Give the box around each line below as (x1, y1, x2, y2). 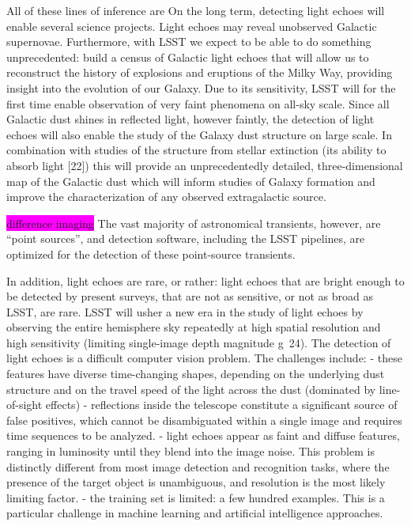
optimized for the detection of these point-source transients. (6, 245, 296, 262)
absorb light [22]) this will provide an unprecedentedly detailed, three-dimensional (6, 157, 403, 173)
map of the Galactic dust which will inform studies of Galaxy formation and (6, 172, 375, 189)
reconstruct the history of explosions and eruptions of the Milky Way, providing (6, 64, 393, 81)
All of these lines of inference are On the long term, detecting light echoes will (6, 2, 385, 18)
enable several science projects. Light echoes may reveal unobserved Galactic (6, 17, 377, 34)
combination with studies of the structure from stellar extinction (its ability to (6, 142, 386, 158)
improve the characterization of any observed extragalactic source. (6, 188, 326, 205)
